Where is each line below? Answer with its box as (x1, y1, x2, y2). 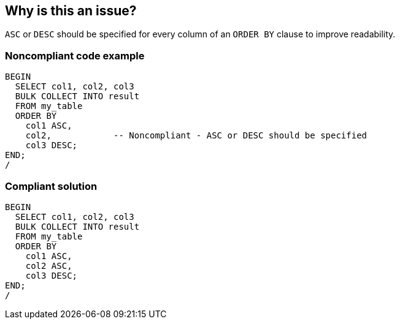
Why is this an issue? (5, 3, 137, 18)
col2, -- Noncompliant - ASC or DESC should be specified (25, 130, 367, 141)
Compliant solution (5, 179, 98, 192)
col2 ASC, (25, 260, 72, 271)
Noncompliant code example (5, 49, 145, 62)
